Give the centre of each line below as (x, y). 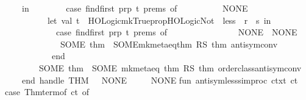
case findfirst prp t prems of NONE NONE (176, 32)
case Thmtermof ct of (47, 92)
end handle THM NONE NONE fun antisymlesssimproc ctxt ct (160, 80)
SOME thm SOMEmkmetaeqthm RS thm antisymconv (169, 44)
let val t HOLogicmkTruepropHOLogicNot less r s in (159, 20)
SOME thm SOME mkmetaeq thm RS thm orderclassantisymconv (170, 67)
